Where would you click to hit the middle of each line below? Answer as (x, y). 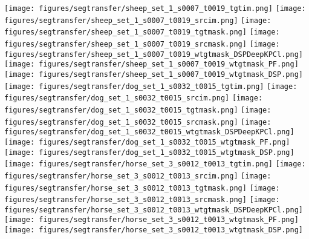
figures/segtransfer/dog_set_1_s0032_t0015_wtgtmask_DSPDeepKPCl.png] (149, 132)
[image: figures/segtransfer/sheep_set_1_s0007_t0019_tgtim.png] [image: (155, 8)
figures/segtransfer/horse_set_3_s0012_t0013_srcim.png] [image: (138, 176)
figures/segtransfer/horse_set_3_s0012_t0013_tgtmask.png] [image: (142, 188)
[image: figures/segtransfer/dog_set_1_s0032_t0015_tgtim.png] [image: (151, 86)
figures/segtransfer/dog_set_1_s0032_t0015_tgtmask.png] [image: (138, 110)
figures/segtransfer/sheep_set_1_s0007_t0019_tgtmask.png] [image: (142, 32)
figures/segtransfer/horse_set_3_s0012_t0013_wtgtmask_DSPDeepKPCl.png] (154, 210)
